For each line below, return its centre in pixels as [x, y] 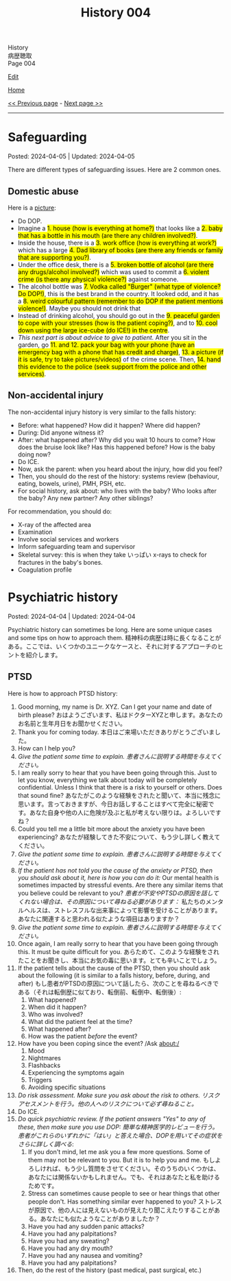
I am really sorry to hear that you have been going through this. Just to [117, 772]
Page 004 [22, 64]
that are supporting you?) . [54, 257]
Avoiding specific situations [66, 1087]
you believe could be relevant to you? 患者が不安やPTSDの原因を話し [115, 893]
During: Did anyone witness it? [61, 432]
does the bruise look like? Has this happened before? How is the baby [116, 447]
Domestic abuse [43, 191]
